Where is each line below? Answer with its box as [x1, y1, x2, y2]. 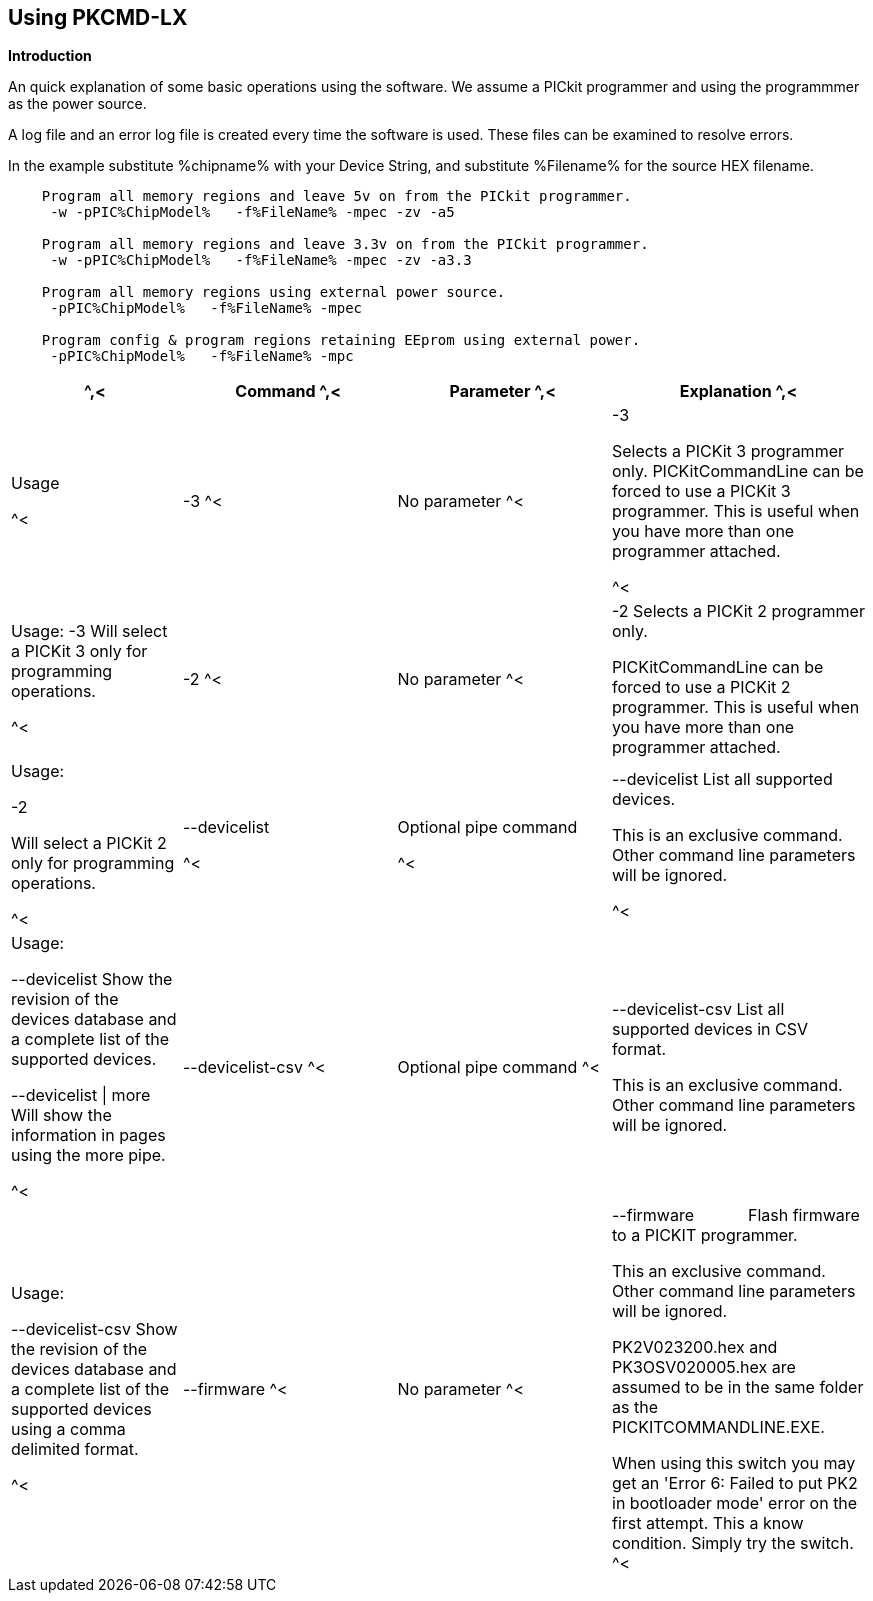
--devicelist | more [11, 1085, 151, 1106]
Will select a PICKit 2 [11, 833, 167, 854]
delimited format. [11, 1439, 139, 1460]
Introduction [8, 47, 92, 65]
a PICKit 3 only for [11, 641, 148, 662]
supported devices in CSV [612, 1019, 808, 1040]
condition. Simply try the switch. [612, 1533, 854, 1554]
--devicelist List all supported [612, 769, 833, 790]
